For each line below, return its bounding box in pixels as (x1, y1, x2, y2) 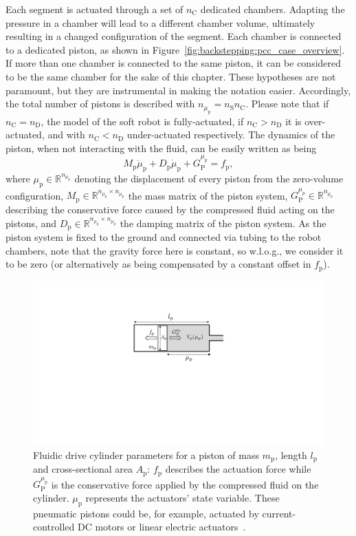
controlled (33, 519, 75, 534)
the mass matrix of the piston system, (128, 188, 288, 202)
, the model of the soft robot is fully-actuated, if (41, 114, 244, 128)
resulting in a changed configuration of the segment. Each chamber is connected (5, 29, 342, 43)
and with (47, 127, 85, 142)
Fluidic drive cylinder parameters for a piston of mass (33, 447, 259, 462)
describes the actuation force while (165, 462, 311, 476)
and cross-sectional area (33, 462, 133, 476)
